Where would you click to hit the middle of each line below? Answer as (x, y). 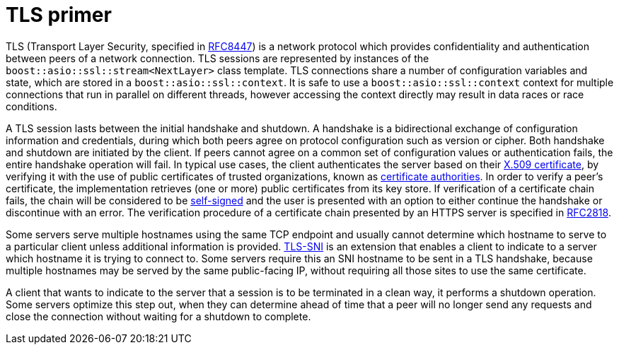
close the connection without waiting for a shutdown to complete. (158, 316)
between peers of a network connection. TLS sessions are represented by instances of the (218, 58)
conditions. (31, 106)
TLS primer (59, 15)
